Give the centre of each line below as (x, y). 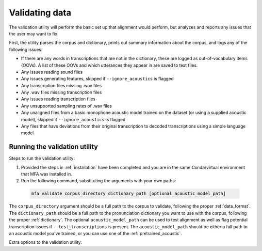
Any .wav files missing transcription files (61, 93)
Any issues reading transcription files (58, 99)
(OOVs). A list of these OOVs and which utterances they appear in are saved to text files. (109, 65)
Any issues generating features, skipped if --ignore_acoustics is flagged (98, 79)
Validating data (40, 13)
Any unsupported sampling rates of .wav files (66, 106)
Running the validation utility (53, 147)
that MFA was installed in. (47, 174)
